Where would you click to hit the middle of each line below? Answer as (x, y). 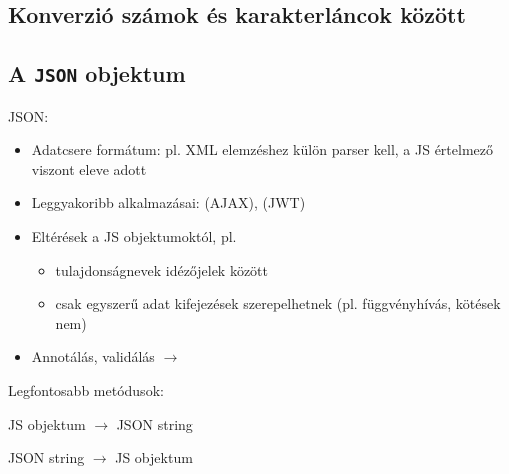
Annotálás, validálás (93, 356)
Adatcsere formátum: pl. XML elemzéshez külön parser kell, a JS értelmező (262, 149)
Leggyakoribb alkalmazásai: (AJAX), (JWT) (168, 202)
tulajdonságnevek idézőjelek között (162, 269)
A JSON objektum (97, 73)
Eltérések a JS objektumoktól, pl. (134, 235)
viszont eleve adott (89, 168)
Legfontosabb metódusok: (86, 389)
